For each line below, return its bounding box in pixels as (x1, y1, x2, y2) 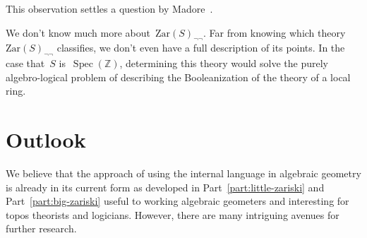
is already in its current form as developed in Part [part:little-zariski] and (6, 179, 325, 194)
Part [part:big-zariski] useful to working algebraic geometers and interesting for (6, 194, 349, 208)
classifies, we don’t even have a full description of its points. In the (56, 40, 345, 55)
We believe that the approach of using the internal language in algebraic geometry (6, 166, 361, 181)
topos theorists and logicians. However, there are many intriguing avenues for (6, 207, 339, 222)
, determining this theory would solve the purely (119, 56, 328, 71)
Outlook (6, 125, 86, 154)
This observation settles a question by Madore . (6, 1, 213, 16)
